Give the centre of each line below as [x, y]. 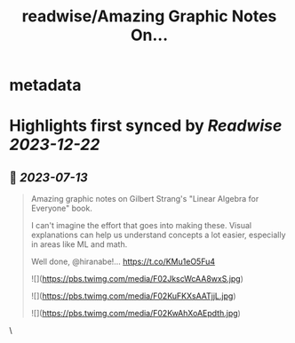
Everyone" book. [62, 208]
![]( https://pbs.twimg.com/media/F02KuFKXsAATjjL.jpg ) [133, 296]
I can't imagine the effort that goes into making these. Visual [141, 226]
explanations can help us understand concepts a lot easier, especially [158, 235]
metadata [45, 85]
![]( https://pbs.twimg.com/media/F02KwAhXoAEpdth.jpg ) [136, 314]
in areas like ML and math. [79, 244]
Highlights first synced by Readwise [146, 126]
